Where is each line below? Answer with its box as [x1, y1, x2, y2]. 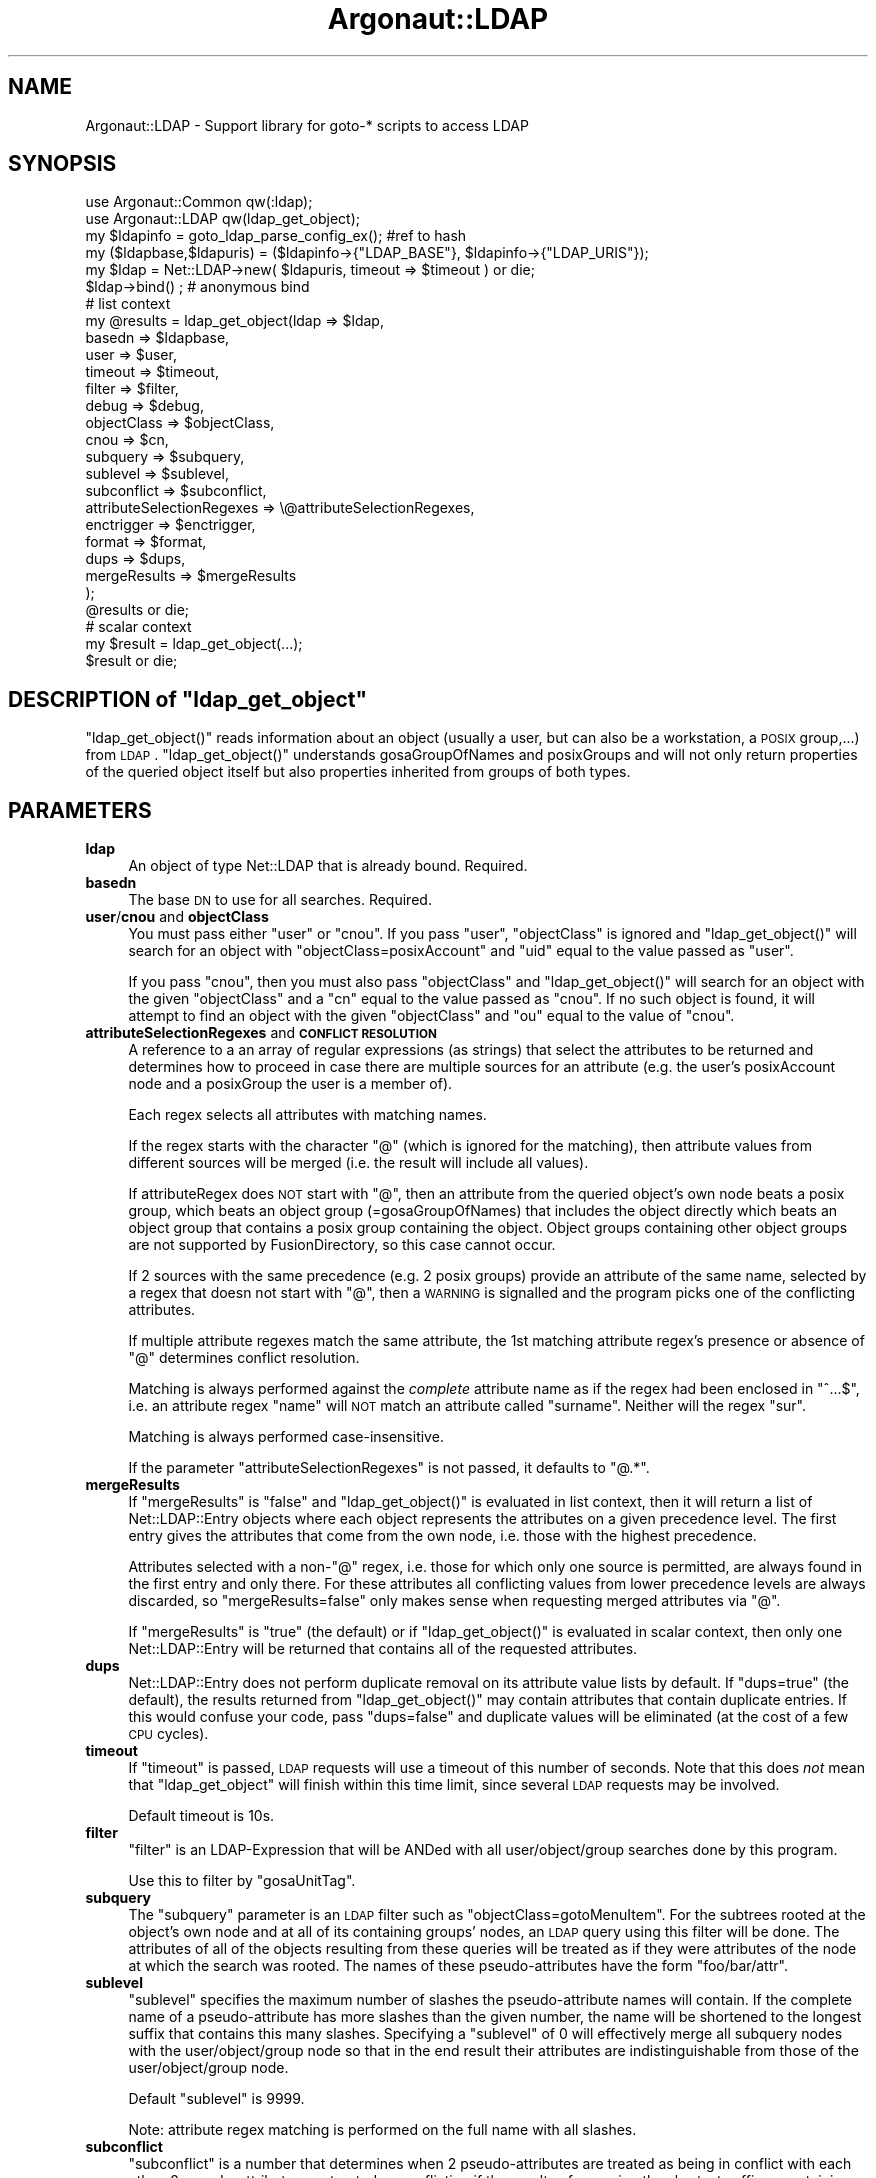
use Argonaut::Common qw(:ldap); [85, 193, 313, 211]
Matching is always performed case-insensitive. [128, 1428, 444, 1446]
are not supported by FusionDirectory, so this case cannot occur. [128, 1236, 556, 1254]
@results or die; [85, 601, 190, 619]
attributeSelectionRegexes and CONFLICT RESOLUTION [85, 1024, 437, 1042]
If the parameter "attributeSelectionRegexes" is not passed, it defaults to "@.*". [128, 1459, 650, 1477]
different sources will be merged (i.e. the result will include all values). [128, 1154, 589, 1172]
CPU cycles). [128, 1725, 209, 1743]
